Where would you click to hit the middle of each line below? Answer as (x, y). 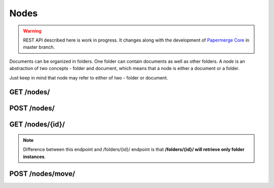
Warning (32, 31)
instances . (34, 157)
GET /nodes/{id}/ (37, 124)
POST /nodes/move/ (42, 174)
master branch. (39, 47)
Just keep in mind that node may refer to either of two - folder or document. (89, 78)
